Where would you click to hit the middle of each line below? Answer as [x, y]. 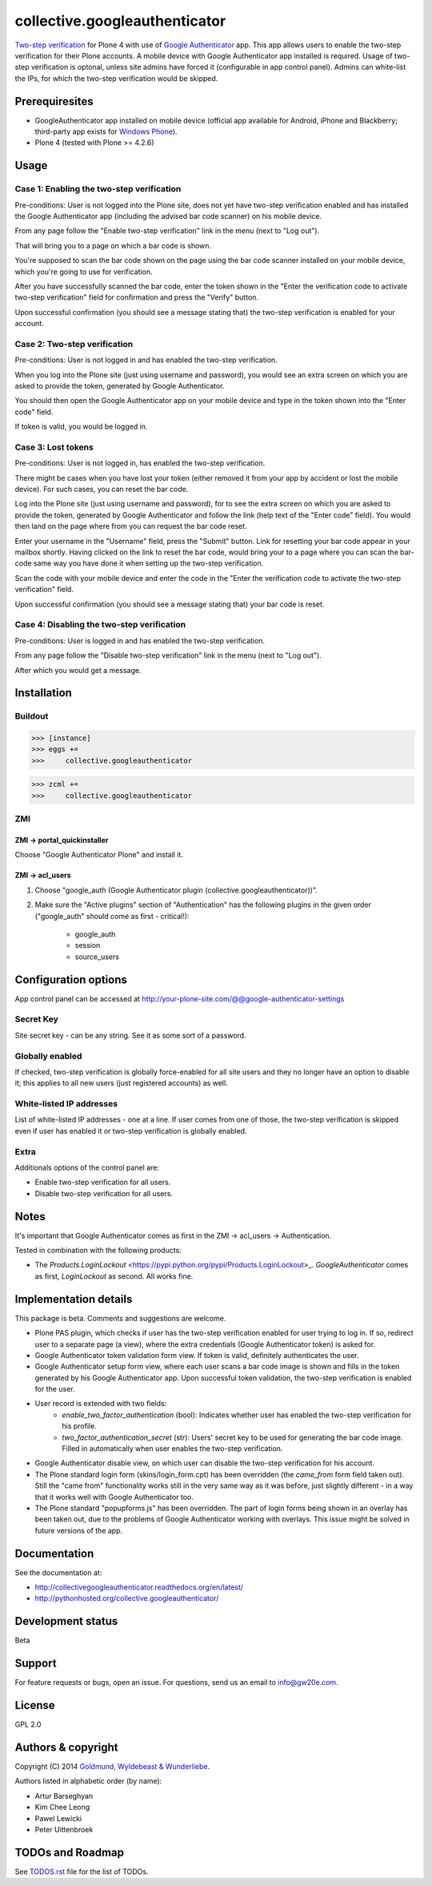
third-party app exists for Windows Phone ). [106, 131]
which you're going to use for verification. [84, 272]
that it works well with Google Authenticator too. [114, 1497]
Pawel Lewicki [58, 1818]
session [88, 945]
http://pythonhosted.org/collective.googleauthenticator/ [127, 1598]
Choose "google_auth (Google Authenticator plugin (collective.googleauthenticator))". [176, 890]
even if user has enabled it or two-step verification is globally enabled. [131, 1130]
